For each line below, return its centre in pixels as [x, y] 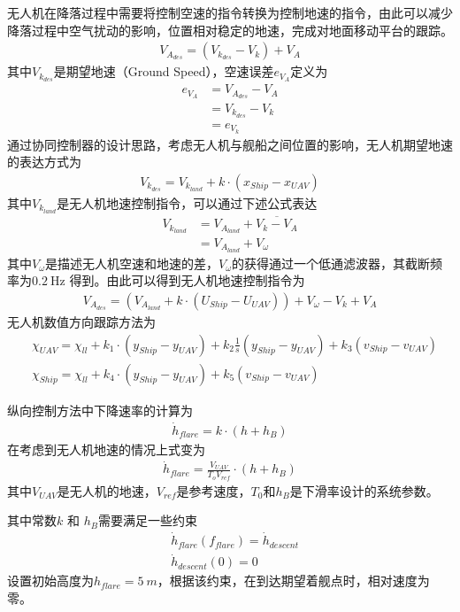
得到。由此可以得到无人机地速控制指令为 [187, 280]
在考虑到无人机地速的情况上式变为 [106, 449]
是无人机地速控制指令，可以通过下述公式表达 [187, 202]
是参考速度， [214, 490]
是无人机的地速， [107, 490]
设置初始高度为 [50, 581]
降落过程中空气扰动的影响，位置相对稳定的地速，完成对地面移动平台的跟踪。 [230, 30]
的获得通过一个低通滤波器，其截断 [331, 263]
